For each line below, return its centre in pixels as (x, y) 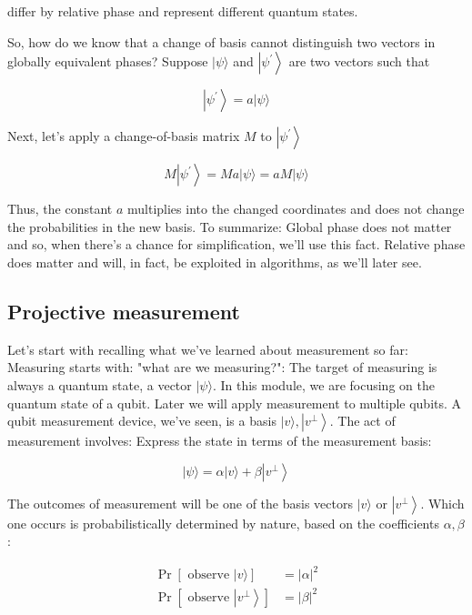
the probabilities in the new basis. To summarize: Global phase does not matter (230, 226)
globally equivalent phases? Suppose (108, 61)
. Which (442, 503)
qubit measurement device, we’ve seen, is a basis (142, 421)
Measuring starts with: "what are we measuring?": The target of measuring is (222, 367)
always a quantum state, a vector (100, 384)
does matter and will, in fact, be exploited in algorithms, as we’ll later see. (215, 262)
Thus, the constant (60, 209)
